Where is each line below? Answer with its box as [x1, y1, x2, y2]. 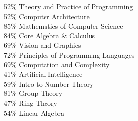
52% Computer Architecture [4, 11, 90, 21]
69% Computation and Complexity [4, 59, 110, 69]
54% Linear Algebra [4, 107, 64, 118]
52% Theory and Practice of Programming [4, 1, 133, 11]
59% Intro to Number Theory [4, 78, 93, 89]
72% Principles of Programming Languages [4, 49, 135, 60]
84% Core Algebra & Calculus [4, 30, 95, 40]
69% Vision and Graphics [4, 40, 81, 50]
